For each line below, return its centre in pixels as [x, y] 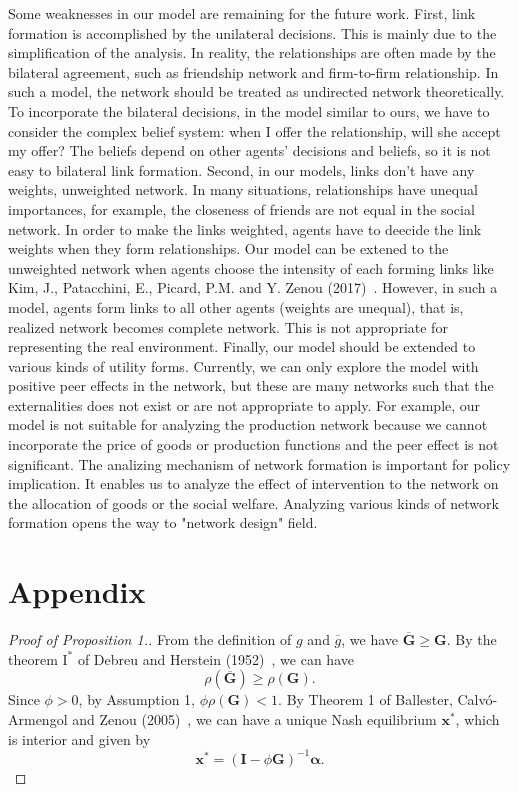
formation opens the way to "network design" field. [163, 522]
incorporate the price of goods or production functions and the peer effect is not [253, 444]
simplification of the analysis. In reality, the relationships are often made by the [252, 52]
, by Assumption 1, [137, 699]
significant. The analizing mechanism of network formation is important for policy [259, 463]
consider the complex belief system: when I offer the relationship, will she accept [254, 130]
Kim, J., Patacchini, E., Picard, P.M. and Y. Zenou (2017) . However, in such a [253, 287]
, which [477, 718]
